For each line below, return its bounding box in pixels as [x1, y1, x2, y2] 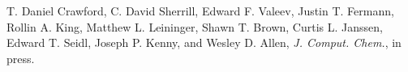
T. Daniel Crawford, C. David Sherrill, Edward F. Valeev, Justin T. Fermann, [6, 2, 394, 19]
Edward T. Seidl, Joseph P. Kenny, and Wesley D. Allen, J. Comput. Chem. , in [6, 34, 402, 51]
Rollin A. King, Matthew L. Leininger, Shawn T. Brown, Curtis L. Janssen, [6, 18, 383, 35]
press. [6, 49, 35, 66]
